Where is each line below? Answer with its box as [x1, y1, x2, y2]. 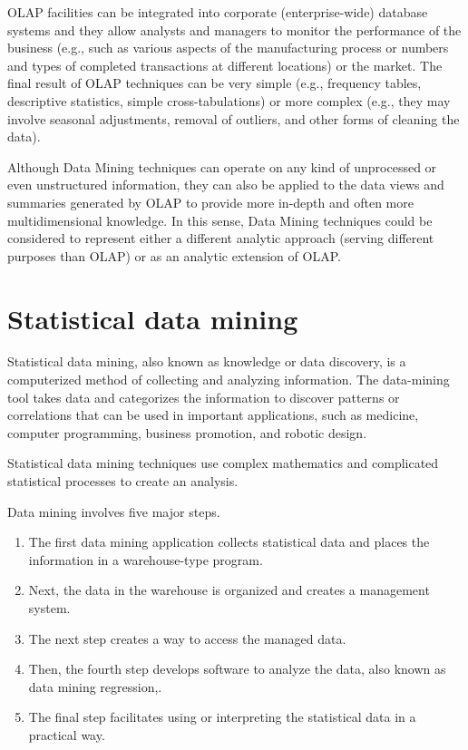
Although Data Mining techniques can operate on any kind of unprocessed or [7, 157, 437, 176]
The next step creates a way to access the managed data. [28, 628, 346, 648]
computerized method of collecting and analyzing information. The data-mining [7, 370, 450, 389]
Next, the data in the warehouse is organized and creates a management [28, 580, 430, 599]
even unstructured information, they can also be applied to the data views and [7, 175, 444, 194]
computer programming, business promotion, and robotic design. [7, 423, 367, 442]
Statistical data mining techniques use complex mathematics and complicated [7, 453, 439, 472]
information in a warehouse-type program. [28, 550, 263, 569]
